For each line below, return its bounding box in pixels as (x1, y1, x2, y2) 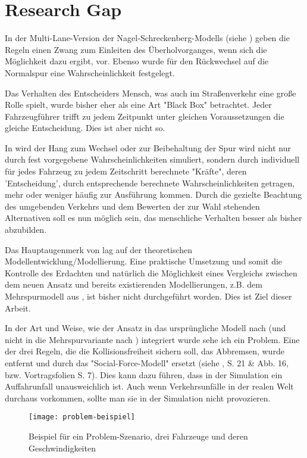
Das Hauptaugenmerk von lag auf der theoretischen (5, 243, 193, 256)
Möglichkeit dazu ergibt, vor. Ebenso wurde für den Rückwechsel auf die (5, 55, 269, 67)
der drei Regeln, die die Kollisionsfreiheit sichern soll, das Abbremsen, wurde (5, 345, 284, 357)
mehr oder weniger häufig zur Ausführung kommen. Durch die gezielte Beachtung (5, 188, 302, 201)
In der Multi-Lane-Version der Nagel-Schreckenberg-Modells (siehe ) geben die (5, 32, 290, 44)
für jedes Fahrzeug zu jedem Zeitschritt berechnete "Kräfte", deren (5, 165, 247, 177)
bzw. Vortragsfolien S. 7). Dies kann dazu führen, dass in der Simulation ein (5, 368, 283, 381)
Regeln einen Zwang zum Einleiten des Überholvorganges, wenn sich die (5, 43, 267, 55)
